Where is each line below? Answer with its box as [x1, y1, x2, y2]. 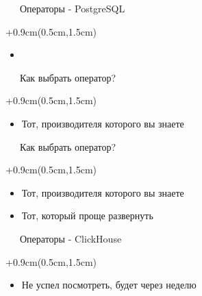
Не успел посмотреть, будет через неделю [21, 277, 197, 292]
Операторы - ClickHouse [19, 231, 122, 245]
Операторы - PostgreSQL [19, 1, 125, 15]
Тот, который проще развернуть [21, 208, 153, 223]
